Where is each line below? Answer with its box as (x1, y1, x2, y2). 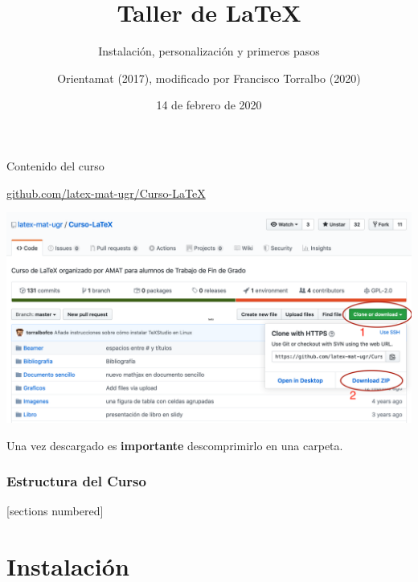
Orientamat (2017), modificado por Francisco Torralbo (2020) (57, 69, 361, 86)
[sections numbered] (6, 502, 104, 519)
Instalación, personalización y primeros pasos (98, 43, 320, 59)
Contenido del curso (6, 157, 104, 174)
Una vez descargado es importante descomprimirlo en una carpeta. (6, 436, 343, 453)
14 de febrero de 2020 (156, 96, 262, 113)
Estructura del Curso (6, 471, 146, 491)
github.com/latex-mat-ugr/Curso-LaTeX (6, 184, 206, 201)
